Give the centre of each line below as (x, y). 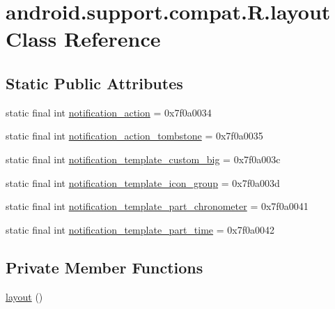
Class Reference (83, 39)
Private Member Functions (104, 267)
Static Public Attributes (94, 83)
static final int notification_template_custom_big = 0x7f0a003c (143, 159)
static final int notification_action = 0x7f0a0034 (109, 112)
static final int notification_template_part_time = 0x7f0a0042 (140, 229)
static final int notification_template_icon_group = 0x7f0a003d (143, 182)
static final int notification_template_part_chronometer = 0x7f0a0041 (157, 206)
